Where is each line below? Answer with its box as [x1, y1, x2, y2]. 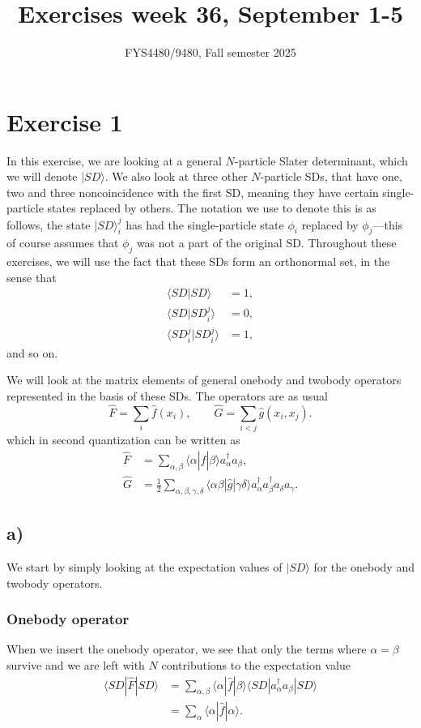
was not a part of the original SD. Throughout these [136, 234, 397, 251]
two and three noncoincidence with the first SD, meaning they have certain [6, 183, 379, 200]
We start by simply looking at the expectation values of [6, 559, 283, 576]
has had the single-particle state [125, 216, 284, 233]
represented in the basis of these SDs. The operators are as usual [6, 388, 328, 405]
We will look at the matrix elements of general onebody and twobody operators [6, 371, 402, 388]
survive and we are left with [6, 657, 145, 674]
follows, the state [6, 216, 91, 233]
